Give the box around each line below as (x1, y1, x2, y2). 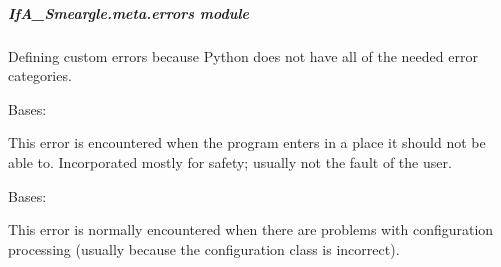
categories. (8, 65, 72, 86)
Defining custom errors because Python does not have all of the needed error (8, 45, 478, 66)
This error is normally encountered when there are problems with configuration (8, 219, 494, 240)
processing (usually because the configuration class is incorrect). (8, 238, 400, 259)
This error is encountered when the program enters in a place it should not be (8, 132, 486, 153)
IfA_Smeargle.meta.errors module (8, 2, 250, 23)
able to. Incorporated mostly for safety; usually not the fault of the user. (8, 151, 452, 172)
